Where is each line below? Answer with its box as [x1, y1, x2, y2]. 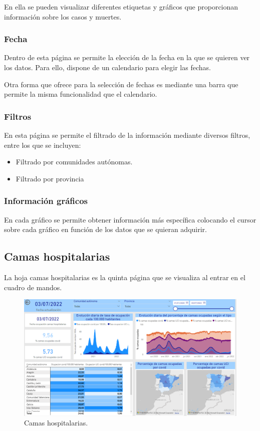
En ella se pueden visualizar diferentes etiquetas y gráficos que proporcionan [4, 2, 238, 12]
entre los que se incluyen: [4, 139, 81, 150]
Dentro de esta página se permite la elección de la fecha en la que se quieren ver [4, 52, 250, 63]
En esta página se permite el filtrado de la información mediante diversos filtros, [4, 130, 250, 140]
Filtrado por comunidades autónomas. [16, 156, 133, 167]
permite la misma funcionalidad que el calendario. [4, 89, 157, 99]
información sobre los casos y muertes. [4, 11, 122, 22]
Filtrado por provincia [16, 173, 84, 183]
